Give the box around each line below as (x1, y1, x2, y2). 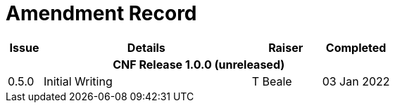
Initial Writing (43, 74, 113, 88)
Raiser (268, 40, 303, 55)
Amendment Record (6, 1, 197, 25)
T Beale (251, 74, 292, 88)
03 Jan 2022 (322, 74, 390, 88)
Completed (325, 40, 387, 55)
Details (127, 40, 165, 55)
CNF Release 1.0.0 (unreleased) (113, 57, 285, 72)
